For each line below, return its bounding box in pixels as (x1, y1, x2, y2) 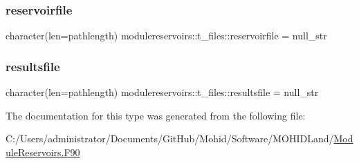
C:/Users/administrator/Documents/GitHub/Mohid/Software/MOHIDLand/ (6, 131, 334, 146)
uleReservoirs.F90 (6, 144, 80, 159)
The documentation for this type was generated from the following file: (6, 108, 306, 122)
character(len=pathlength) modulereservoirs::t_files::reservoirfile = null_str (6, 28, 327, 43)
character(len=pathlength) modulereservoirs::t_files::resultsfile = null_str (6, 85, 319, 99)
